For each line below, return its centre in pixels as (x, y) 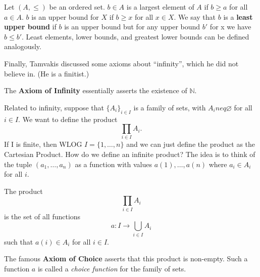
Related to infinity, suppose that (54, 107)
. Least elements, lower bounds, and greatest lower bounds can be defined (136, 36)
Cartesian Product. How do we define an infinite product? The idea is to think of (130, 154)
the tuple (18, 164)
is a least (238, 16)
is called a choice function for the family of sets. (112, 268)
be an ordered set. (77, 7)
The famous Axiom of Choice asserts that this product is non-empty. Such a (126, 259)
